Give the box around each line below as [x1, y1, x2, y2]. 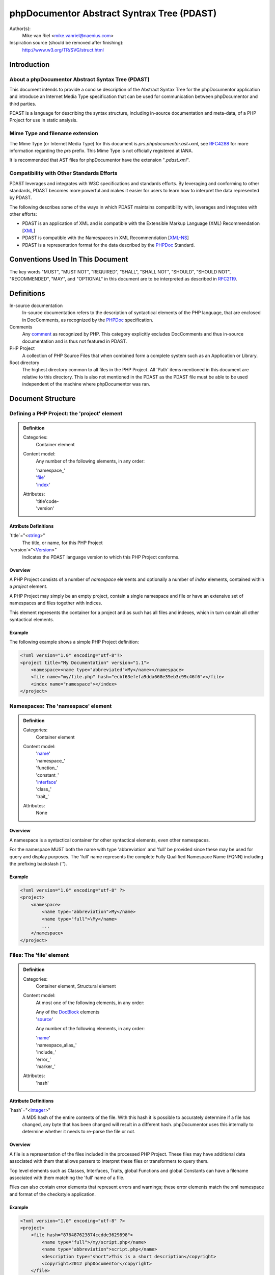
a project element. [9, 583, 48, 590]
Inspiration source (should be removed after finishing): [9, 40, 124, 46]
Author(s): [9, 25, 31, 32]
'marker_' [36, 1063, 56, 1069]
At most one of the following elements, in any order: [36, 1000, 145, 1006]
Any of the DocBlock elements [36, 1009, 100, 1015]
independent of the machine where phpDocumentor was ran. [22, 381, 150, 387]
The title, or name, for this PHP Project [22, 540, 103, 546]
